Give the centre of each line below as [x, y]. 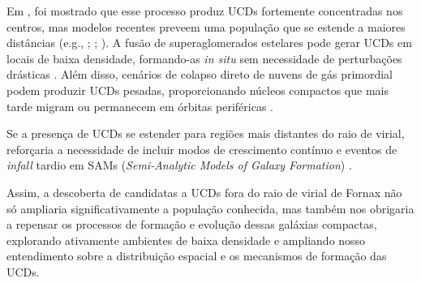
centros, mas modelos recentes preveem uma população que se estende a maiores [206, 26]
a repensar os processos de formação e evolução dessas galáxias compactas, [192, 224]
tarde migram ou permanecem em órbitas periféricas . [140, 106]
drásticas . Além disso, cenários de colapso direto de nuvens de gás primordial [200, 74]
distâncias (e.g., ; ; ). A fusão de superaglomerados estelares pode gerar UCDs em [209, 43]
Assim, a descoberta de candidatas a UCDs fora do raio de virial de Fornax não [204, 192]
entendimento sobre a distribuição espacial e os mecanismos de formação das [197, 256]
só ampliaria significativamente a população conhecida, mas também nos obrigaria [210, 208]
